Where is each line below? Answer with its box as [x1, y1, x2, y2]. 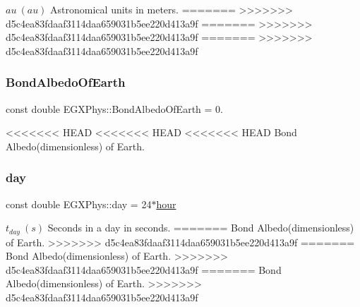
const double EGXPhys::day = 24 [6, 196, 152, 211]
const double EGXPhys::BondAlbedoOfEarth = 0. [6, 101, 223, 116]
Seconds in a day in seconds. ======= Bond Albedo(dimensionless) [47, 220, 354, 235]
